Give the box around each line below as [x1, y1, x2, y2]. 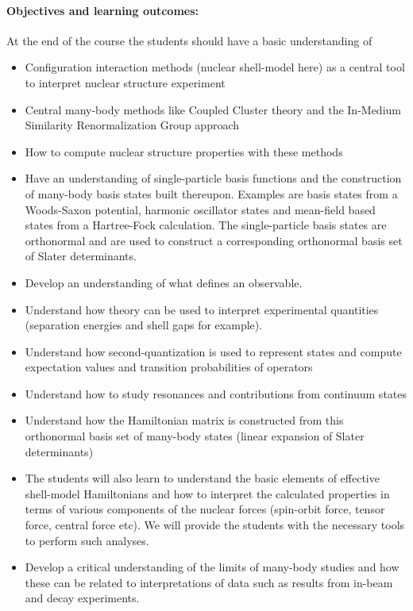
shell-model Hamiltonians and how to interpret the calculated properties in [25, 485, 390, 501]
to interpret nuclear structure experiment [25, 74, 226, 90]
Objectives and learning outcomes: [6, 2, 199, 18]
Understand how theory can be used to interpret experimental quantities [25, 301, 379, 317]
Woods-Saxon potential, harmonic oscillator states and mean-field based [25, 201, 376, 217]
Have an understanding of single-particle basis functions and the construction [25, 170, 402, 186]
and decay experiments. [25, 590, 140, 606]
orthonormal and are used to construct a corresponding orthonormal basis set [25, 232, 403, 248]
